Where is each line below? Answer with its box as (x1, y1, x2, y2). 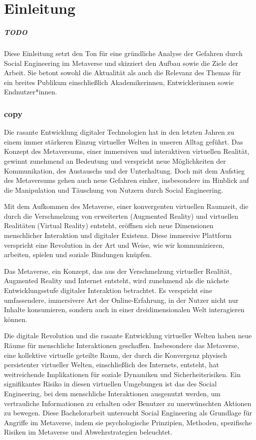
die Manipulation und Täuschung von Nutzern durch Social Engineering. (4, 184, 224, 195)
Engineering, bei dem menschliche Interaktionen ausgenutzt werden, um (4, 388, 221, 398)
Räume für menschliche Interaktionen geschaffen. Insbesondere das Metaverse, (4, 340, 239, 350)
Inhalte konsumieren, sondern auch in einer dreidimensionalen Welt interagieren (4, 304, 245, 315)
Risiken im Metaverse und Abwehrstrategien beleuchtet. (4, 427, 172, 437)
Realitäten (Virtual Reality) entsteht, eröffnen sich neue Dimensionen (4, 220, 214, 231)
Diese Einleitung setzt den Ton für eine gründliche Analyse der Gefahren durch (4, 48, 243, 58)
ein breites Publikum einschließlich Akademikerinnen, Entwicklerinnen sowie (4, 77, 234, 87)
